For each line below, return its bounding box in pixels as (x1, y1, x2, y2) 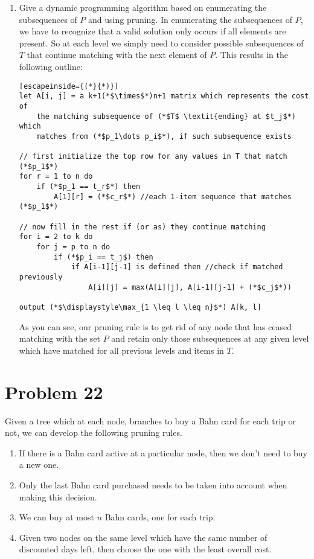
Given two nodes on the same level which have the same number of (19, 531, 268, 543)
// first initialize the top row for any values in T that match (19, 152, 287, 161)
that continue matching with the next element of (27, 48, 207, 61)
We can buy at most (19, 511, 94, 523)
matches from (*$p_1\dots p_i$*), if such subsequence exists (36, 132, 292, 141)
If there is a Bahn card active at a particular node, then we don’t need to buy (19, 446, 307, 459)
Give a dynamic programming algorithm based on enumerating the (19, 1, 267, 13)
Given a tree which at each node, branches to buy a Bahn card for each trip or (5, 414, 296, 427)
